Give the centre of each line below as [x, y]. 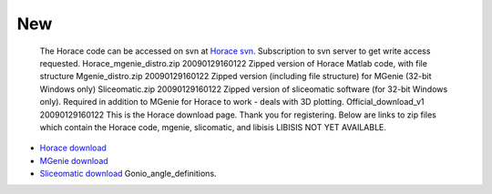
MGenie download [74, 160]
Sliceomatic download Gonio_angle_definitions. [128, 174]
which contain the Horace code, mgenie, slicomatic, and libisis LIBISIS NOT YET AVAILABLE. [213, 127]
